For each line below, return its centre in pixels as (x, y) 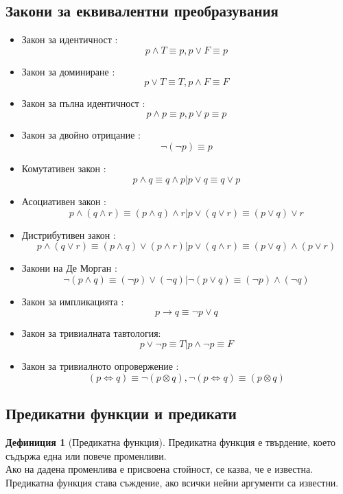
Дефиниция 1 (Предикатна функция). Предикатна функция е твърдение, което (171, 442)
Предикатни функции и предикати (121, 413)
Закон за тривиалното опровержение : (100, 366)
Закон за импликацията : (73, 301)
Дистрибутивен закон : (69, 234)
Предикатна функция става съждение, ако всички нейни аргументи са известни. (172, 482)
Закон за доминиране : (68, 71)
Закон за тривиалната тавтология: (91, 332)
